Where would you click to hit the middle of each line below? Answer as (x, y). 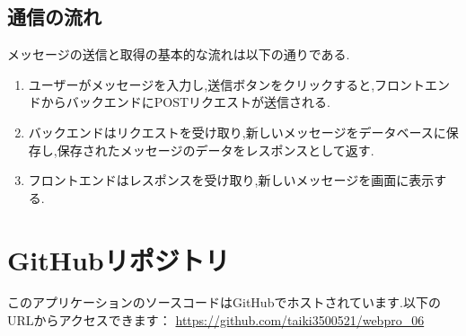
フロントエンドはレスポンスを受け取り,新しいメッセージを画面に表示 (231, 180)
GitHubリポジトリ (119, 259)
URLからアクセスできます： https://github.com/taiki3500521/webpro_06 (216, 320)
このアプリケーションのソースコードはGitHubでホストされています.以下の (224, 302)
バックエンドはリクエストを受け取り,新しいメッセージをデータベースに (237, 132)
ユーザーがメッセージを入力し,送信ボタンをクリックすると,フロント (227, 84)
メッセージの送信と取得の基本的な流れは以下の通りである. (179, 54)
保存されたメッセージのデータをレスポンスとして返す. (215, 150)
